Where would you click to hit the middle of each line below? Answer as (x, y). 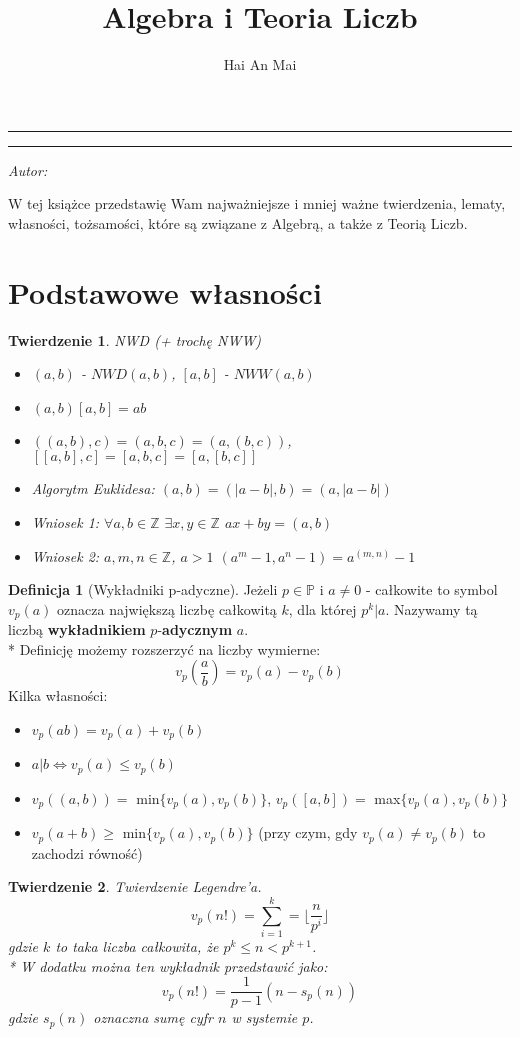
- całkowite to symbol (432, 589)
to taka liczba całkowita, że (137, 946)
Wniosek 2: (65, 555)
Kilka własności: (58, 695)
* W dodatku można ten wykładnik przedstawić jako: (168, 965)
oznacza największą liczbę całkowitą (167, 608)
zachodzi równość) (87, 852)
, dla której (322, 608)
